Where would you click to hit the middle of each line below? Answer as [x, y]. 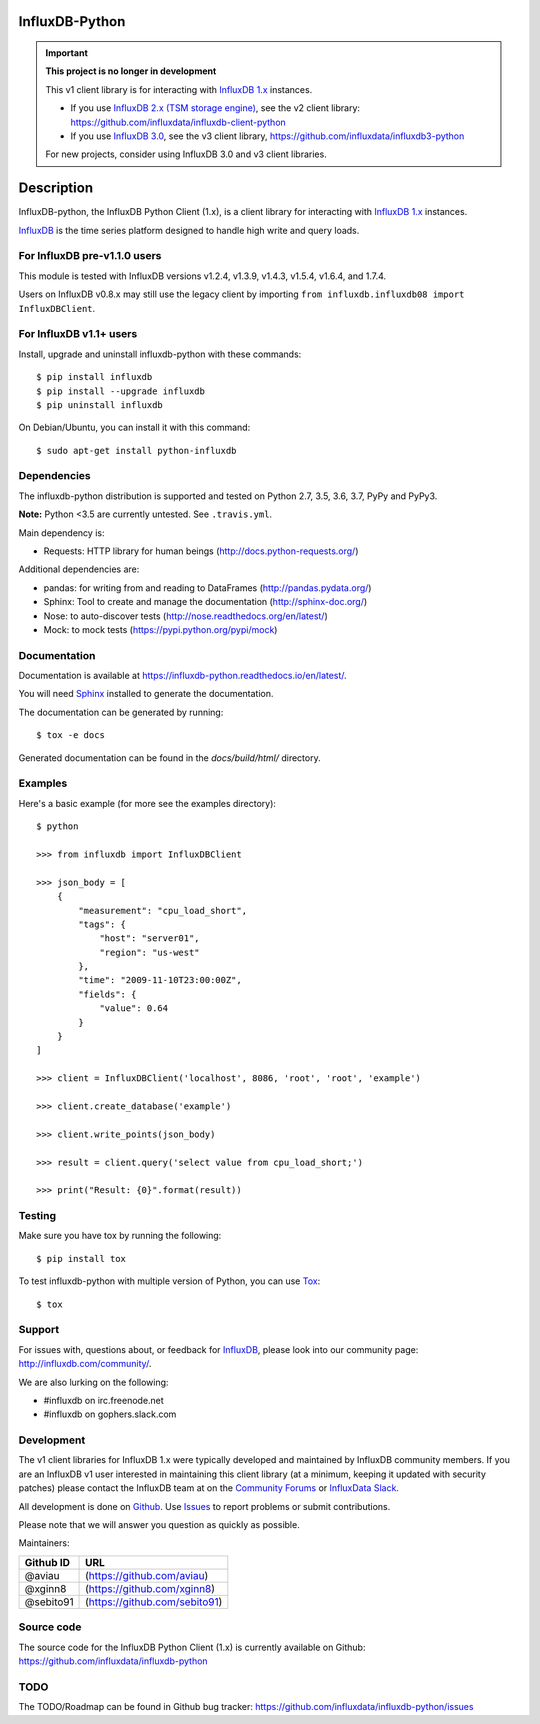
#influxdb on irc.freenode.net [103, 1400]
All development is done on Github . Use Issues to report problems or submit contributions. [204, 1506]
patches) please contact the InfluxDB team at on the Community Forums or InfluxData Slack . [209, 1488]
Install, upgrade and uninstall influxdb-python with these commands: [160, 354]
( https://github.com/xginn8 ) [150, 1588]
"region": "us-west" [149, 952]
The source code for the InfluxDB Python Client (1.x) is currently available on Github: [192, 1647]
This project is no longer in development [131, 71]
